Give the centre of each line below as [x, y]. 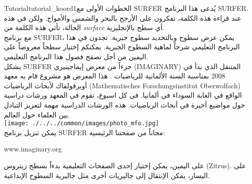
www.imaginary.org [33, 149]
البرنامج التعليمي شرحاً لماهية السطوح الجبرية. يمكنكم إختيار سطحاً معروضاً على [122, 47]
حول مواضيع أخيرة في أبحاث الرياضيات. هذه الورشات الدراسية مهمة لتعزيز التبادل [125, 104]
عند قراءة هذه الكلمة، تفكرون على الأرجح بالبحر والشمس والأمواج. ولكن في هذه [123, 18]
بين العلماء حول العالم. [37, 114]
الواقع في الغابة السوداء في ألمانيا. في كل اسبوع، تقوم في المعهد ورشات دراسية [123, 95]
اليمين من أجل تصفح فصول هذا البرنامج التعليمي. [76, 56]
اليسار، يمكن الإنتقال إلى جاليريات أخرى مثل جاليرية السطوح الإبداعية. [107, 175]
